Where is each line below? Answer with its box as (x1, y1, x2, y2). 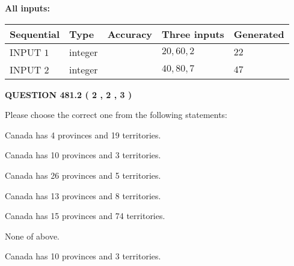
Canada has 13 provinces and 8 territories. (5, 189, 161, 202)
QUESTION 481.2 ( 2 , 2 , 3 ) (5, 88, 132, 101)
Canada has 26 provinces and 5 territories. (5, 169, 161, 181)
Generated (233, 26, 284, 41)
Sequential (10, 26, 60, 41)
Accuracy (107, 26, 153, 41)
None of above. (5, 229, 60, 242)
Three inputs (162, 26, 224, 41)
